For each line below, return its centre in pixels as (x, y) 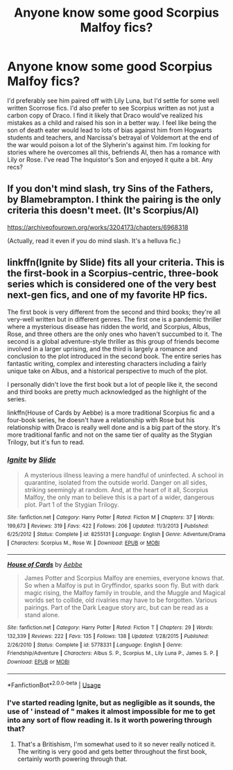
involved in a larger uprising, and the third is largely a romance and (102, 349)
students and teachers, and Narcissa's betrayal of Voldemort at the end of (113, 137)
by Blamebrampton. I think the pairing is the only (114, 200)
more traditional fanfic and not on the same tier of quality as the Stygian (110, 435)
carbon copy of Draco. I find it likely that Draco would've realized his (105, 115)
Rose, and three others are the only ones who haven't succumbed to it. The (115, 334)
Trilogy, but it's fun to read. (46, 442)
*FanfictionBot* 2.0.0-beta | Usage (54, 684)
